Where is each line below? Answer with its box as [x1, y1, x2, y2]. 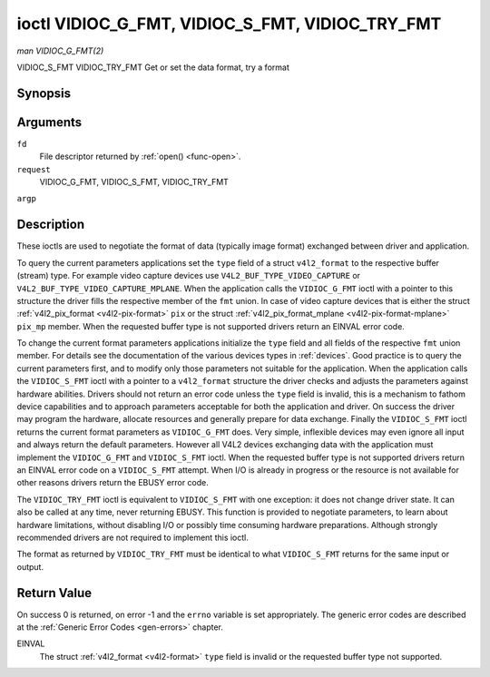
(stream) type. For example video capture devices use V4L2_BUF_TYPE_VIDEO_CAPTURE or [16, 270, 361, 281]
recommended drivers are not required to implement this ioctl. [16, 532, 249, 543]
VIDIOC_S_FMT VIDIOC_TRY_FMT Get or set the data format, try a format [16, 62, 289, 73]
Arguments [16, 114, 83, 130]
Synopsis [16, 85, 72, 101]
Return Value [16, 585, 93, 601]
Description [16, 217, 85, 232]
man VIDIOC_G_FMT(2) [16, 45, 104, 56]
